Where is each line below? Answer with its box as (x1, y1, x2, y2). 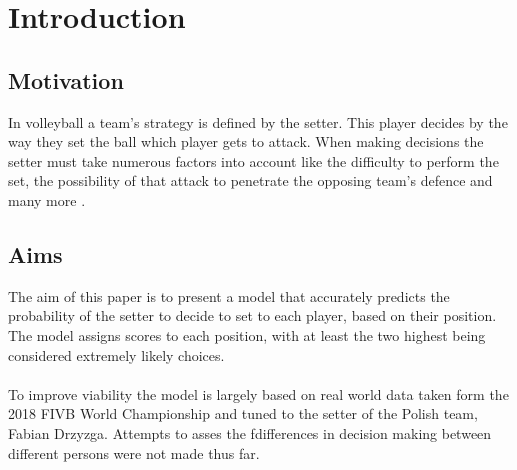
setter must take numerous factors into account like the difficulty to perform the (8, 150, 499, 171)
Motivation (8, 64, 124, 95)
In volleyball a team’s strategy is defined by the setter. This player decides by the (8, 111, 508, 132)
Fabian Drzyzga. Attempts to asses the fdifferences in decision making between (8, 422, 492, 443)
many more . (8, 189, 86, 210)
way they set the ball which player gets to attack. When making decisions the (8, 131, 484, 152)
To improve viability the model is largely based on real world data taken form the (8, 383, 509, 404)
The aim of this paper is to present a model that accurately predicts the (8, 285, 450, 306)
